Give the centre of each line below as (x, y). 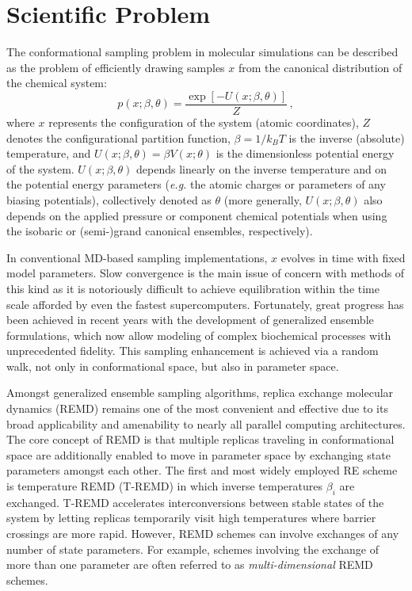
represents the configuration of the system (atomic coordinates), (204, 122)
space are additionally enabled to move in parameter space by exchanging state (198, 454)
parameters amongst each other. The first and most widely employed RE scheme (202, 470)
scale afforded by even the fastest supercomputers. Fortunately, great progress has (205, 304)
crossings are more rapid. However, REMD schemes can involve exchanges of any (203, 534)
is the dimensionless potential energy (305, 153)
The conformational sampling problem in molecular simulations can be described (202, 52)
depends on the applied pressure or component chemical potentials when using (197, 215)
